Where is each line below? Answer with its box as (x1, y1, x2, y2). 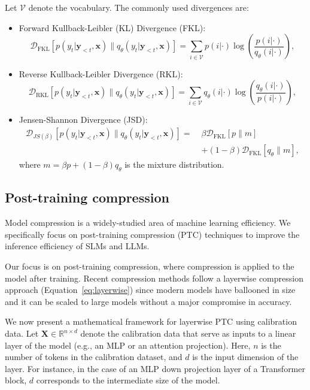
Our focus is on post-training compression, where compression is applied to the (5, 260, 294, 273)
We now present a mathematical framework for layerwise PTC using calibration (5, 315, 297, 328)
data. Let (5, 327, 39, 340)
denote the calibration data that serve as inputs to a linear (80, 327, 296, 340)
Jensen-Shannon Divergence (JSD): (19, 113, 148, 126)
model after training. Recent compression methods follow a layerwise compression (5, 271, 303, 284)
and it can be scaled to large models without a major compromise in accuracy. (5, 295, 292, 307)
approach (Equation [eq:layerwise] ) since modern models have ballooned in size (5, 283, 296, 296)
